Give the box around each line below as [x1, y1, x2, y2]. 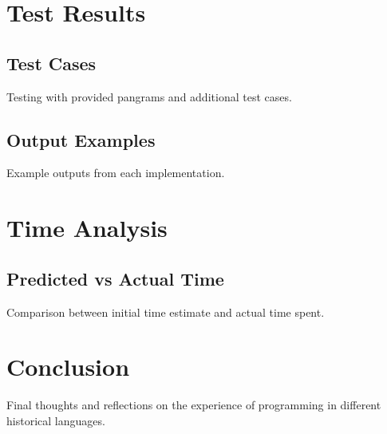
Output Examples [6, 127, 156, 152]
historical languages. [6, 412, 105, 428]
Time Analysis [6, 211, 168, 244]
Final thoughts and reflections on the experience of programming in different [6, 397, 381, 413]
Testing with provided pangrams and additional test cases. [6, 88, 292, 105]
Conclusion [6, 350, 130, 383]
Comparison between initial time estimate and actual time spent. [6, 303, 325, 320]
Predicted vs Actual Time [6, 266, 224, 290]
